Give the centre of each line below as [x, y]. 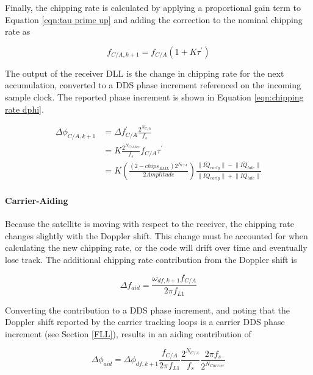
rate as [18, 31]
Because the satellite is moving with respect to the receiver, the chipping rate [149, 224]
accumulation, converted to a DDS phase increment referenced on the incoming [153, 85]
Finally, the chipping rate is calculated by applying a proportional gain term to [153, 7]
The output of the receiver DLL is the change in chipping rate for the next [145, 73]
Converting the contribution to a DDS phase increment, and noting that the [147, 310]
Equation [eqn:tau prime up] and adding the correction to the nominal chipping [154, 19]
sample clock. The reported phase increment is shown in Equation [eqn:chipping [154, 96]
